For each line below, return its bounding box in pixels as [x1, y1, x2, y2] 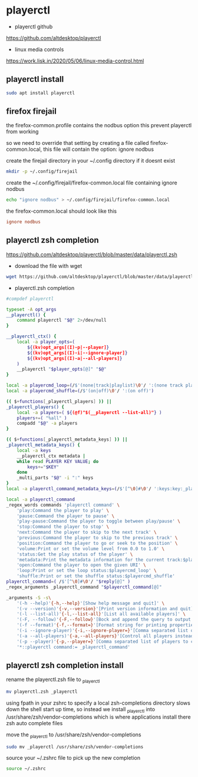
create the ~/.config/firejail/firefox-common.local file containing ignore [6, 179, 178, 186]
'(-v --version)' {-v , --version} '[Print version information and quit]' [16, 606, 196, 611]
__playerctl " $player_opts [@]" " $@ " [16, 366, 107, 372]
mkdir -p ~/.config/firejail [6, 168, 78, 174]
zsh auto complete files [6, 719, 63, 726]
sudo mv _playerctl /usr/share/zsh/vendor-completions [6, 743, 144, 750]
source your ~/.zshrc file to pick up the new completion [6, 755, 140, 762]
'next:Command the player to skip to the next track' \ [16, 530, 157, 535]
